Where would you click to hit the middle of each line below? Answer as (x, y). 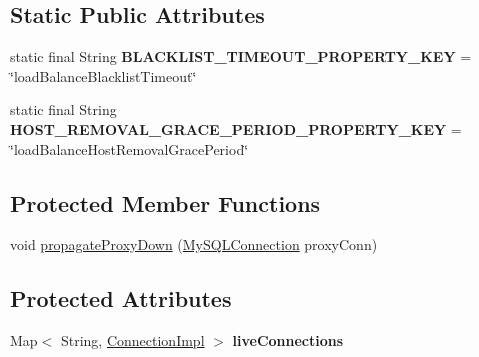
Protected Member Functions (165, 202)
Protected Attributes (121, 298)
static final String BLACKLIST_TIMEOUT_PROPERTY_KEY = (241, 56)
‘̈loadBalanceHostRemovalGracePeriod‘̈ (129, 148)
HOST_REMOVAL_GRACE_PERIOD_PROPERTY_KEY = (236, 128)
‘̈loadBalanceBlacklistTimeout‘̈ (103, 75)
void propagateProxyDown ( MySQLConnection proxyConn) (194, 244)
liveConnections (288, 340)
